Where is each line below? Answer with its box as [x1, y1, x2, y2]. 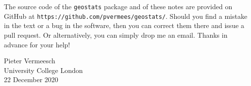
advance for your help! [4, 39, 70, 49]
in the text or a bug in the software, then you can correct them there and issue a [4, 20, 245, 30]
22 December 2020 [4, 74, 58, 85]
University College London [4, 65, 83, 75]
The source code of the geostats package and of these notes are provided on [4, 1, 233, 11]
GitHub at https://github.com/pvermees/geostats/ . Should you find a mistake [4, 11, 248, 21]
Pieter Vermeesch [4, 56, 55, 66]
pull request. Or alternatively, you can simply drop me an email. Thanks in [4, 29, 228, 40]
